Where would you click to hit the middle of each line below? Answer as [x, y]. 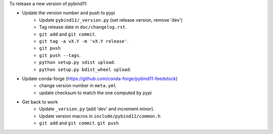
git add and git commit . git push [79, 123]
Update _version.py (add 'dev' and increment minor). [97, 109]
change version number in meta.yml [78, 86]
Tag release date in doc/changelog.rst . [83, 27]
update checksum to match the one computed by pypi [95, 93]
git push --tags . [60, 55]
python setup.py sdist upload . [77, 62]
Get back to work [40, 102]
